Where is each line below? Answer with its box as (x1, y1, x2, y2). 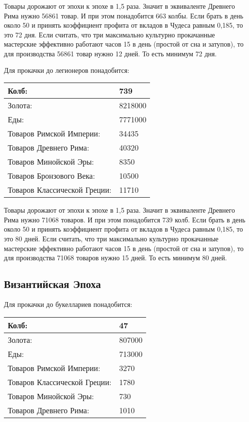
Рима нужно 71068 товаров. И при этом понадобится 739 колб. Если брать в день (4, 214, 246, 224)
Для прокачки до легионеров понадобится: (4, 65, 130, 75)
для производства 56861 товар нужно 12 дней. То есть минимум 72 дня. (4, 48, 217, 58)
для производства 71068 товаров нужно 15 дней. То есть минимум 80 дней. (4, 253, 227, 263)
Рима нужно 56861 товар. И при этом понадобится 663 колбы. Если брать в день (4, 10, 244, 20)
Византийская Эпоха (4, 276, 101, 291)
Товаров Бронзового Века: (8, 170, 95, 182)
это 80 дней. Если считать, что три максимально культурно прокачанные (4, 233, 219, 243)
